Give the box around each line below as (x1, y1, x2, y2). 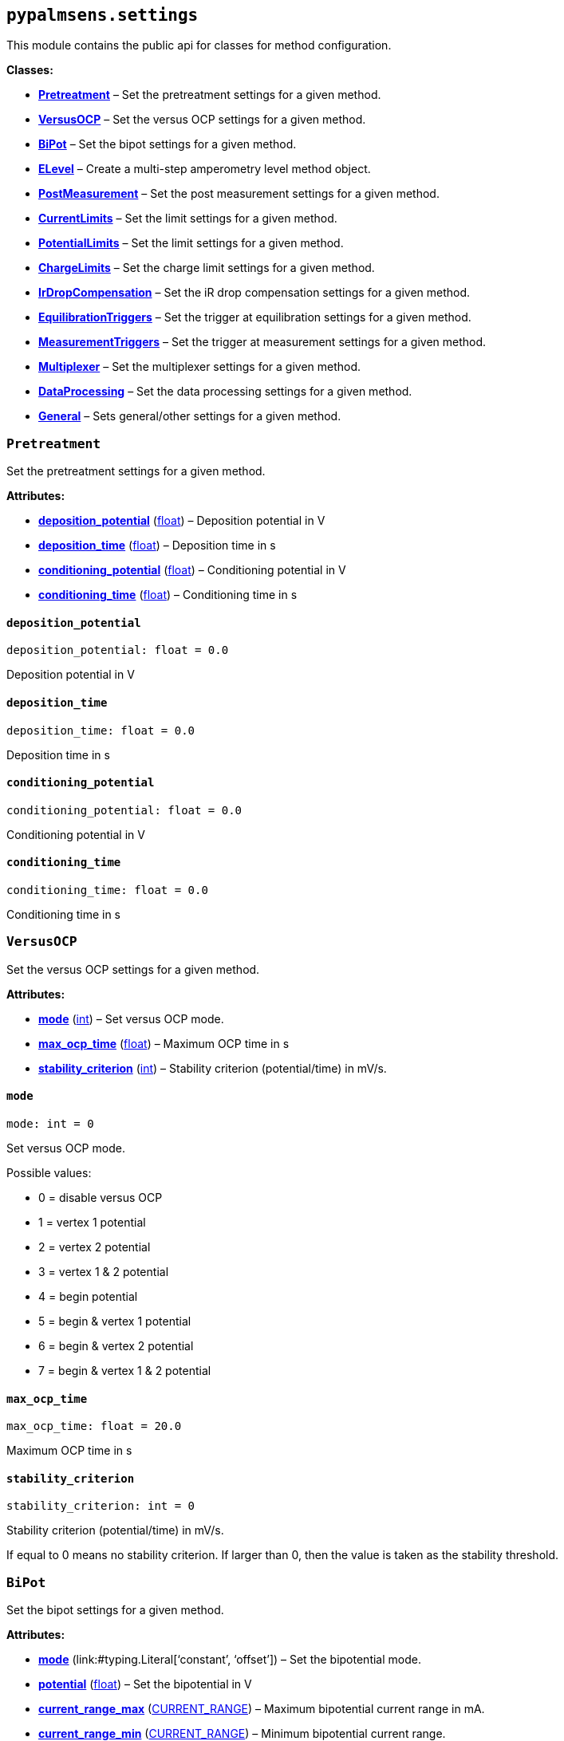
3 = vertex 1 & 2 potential (38, 1265, 169, 1279)
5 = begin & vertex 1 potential (38, 1314, 191, 1329)
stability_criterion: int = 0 (6, 1499, 195, 1513)
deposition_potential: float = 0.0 (6, 644, 229, 657)
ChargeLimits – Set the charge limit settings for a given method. (38, 261, 375, 275)
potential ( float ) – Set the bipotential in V (38, 1677, 252, 1692)
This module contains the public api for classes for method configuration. (6, 38, 392, 53)
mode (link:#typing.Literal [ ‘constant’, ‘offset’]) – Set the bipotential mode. (38, 1652, 421, 1667)
